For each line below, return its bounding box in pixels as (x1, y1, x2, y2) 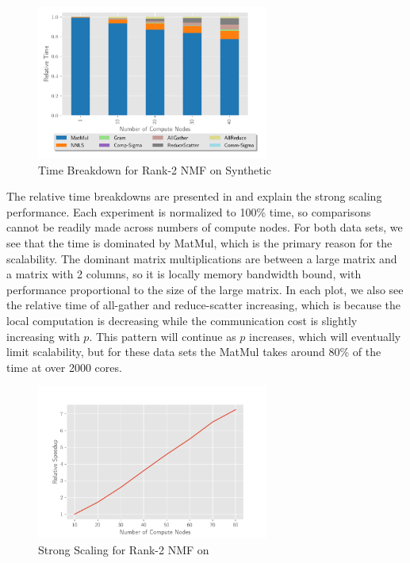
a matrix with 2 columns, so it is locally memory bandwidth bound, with (6, 266, 362, 282)
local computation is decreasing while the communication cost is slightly (6, 312, 358, 328)
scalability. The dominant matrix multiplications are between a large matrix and (6, 250, 397, 266)
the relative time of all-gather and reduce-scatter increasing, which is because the (6, 297, 401, 313)
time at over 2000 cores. (6, 358, 122, 375)
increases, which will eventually (249, 327, 401, 344)
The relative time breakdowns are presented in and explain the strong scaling (6, 188, 382, 205)
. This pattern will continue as (89, 327, 236, 344)
